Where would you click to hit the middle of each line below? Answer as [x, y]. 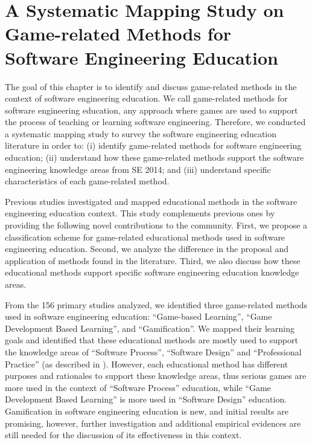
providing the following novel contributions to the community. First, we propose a [156, 225]
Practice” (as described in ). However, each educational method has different [147, 364]
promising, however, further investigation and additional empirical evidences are [153, 423]
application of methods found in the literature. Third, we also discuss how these [153, 260]
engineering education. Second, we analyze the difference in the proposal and [147, 249]
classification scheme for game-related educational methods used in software [145, 237]
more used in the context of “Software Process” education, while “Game [138, 387]
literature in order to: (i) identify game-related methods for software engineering [153, 145]
